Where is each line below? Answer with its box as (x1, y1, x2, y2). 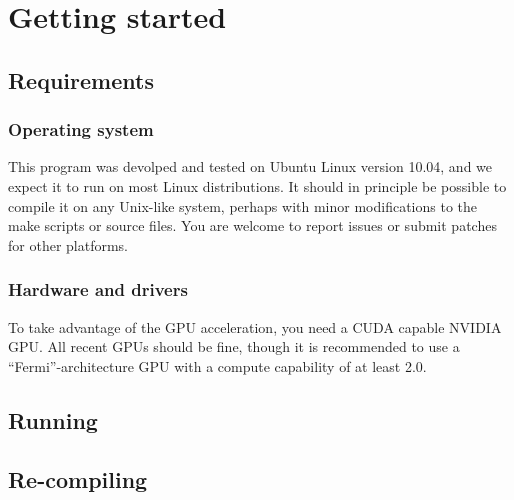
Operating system (8, 117, 154, 142)
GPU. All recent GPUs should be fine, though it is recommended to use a (8, 336, 460, 357)
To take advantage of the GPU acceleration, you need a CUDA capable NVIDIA (8, 316, 502, 337)
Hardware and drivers (8, 277, 188, 302)
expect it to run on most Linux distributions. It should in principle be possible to (8, 175, 507, 196)
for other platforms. (8, 234, 128, 255)
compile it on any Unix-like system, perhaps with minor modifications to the (8, 195, 477, 216)
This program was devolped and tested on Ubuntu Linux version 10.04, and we (8, 156, 493, 177)
